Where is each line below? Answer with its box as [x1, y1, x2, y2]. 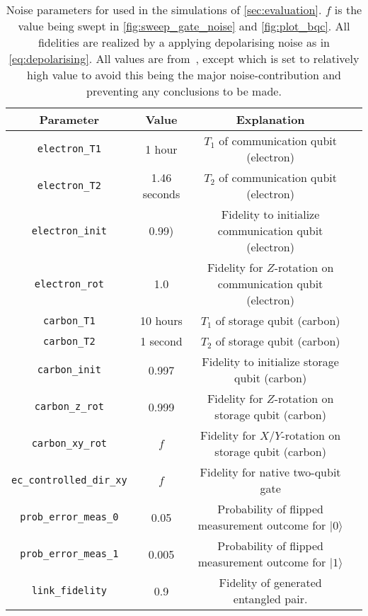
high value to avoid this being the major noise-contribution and [27, 67, 341, 83]
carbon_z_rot [34, 401, 104, 412]
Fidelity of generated [219, 574, 322, 591]
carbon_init [37, 364, 101, 375]
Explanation [236, 111, 305, 127]
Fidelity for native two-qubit [200, 464, 341, 480]
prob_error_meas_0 [20, 511, 119, 523]
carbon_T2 [43, 335, 96, 347]
